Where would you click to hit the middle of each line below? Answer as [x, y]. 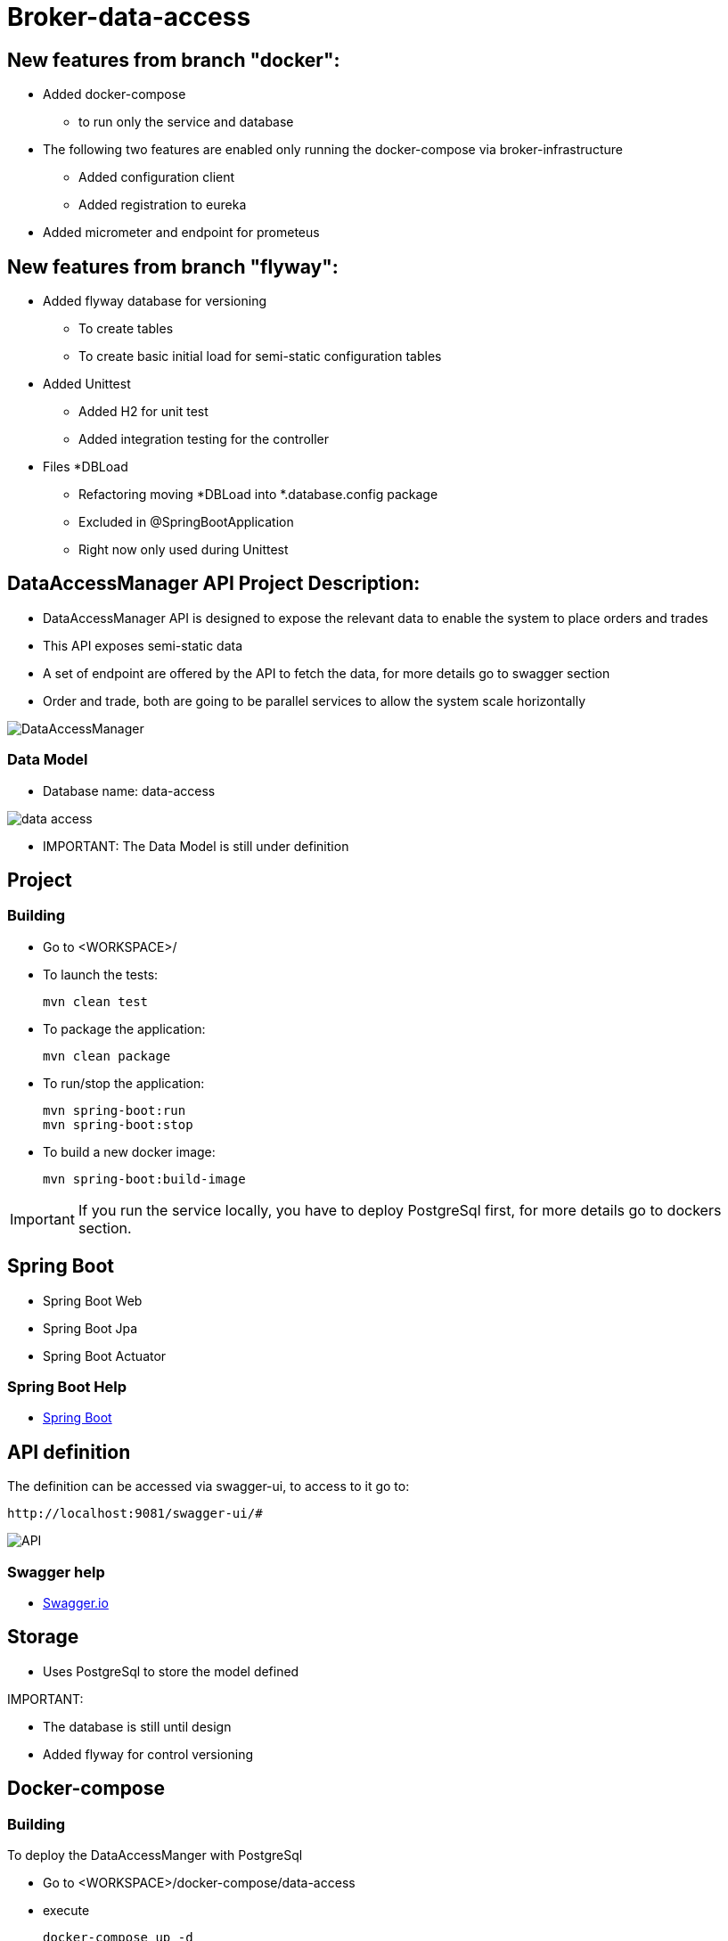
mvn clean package [107, 1056]
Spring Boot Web [93, 1300]
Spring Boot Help [67, 1387]
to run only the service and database [186, 122]
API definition [69, 1452]
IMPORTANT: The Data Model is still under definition [196, 846]
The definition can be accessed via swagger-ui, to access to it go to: [209, 1486]
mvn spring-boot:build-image [144, 1179]
